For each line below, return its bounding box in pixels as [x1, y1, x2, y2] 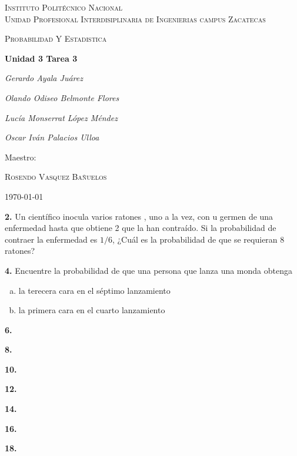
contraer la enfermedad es [5, 233, 98, 245]
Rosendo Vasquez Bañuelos [5, 170, 107, 183]
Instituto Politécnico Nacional [5, 1, 123, 13]
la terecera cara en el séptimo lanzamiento [18, 284, 171, 296]
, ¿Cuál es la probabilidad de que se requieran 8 [112, 233, 285, 245]
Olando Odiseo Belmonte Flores [5, 91, 119, 103]
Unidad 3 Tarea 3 [5, 52, 78, 64]
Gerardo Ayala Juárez [5, 72, 83, 84]
